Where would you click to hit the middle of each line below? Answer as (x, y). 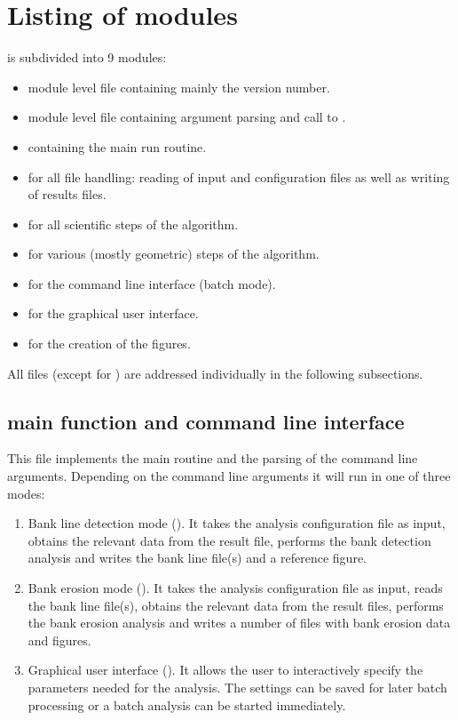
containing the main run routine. (117, 146)
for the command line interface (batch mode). (152, 283)
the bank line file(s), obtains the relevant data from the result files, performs (236, 605)
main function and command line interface (206, 421)
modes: (26, 493)
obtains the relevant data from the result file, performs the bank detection (229, 540)
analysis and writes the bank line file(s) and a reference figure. (197, 558)
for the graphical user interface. (113, 313)
